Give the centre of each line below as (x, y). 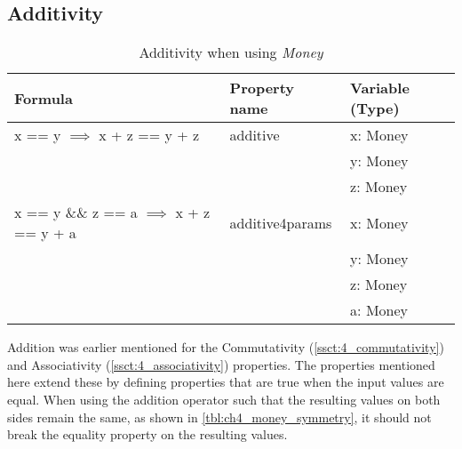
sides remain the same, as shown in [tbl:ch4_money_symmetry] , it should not (219, 417)
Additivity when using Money (231, 52)
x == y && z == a (76, 212)
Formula (44, 98)
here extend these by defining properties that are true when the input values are (226, 382)
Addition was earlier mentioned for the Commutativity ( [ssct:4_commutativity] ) (226, 347)
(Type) (375, 108)
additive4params (281, 222)
